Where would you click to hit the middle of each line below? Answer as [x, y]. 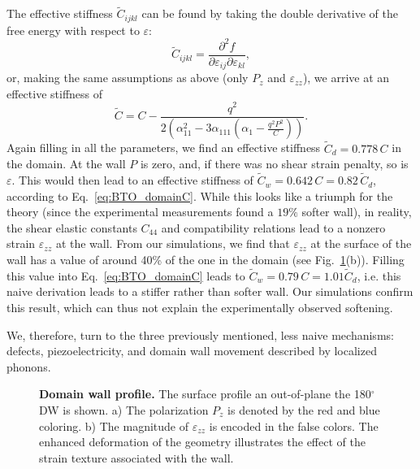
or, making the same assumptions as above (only [128, 78]
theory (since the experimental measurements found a [140, 212]
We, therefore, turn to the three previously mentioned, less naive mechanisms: [200, 334]
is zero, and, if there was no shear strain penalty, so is [274, 164]
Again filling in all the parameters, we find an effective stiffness [164, 148]
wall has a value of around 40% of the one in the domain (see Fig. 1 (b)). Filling [206, 260]
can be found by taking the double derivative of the [270, 13]
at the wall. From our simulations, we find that [173, 243]
